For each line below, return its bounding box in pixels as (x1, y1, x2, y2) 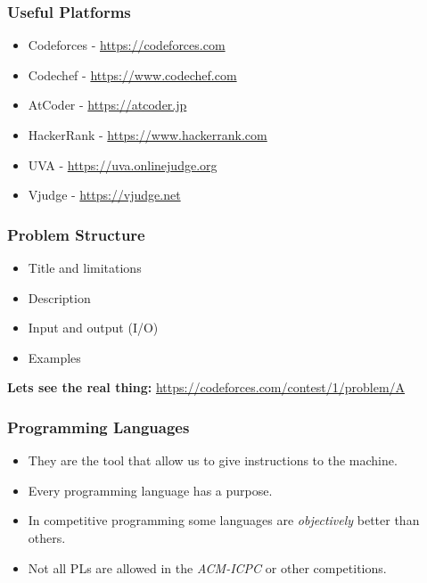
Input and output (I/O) (28, 318, 159, 337)
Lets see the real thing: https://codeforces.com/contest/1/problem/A (7, 378, 406, 397)
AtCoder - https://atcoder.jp (28, 95, 187, 114)
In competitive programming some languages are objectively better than (28, 511, 420, 530)
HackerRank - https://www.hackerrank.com (28, 126, 267, 144)
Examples (28, 348, 81, 366)
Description (28, 288, 91, 307)
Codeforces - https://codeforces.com (28, 36, 226, 54)
